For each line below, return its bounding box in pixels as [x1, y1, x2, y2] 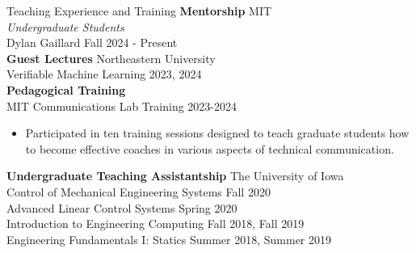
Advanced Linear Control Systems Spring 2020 [6, 199, 237, 216]
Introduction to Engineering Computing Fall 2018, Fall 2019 [6, 215, 305, 232]
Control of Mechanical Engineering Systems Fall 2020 [6, 183, 271, 200]
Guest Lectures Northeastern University [6, 49, 216, 66]
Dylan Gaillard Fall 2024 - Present [6, 34, 178, 51]
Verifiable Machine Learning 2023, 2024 [6, 65, 202, 82]
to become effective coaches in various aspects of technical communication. [25, 140, 394, 157]
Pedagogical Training [6, 81, 126, 98]
